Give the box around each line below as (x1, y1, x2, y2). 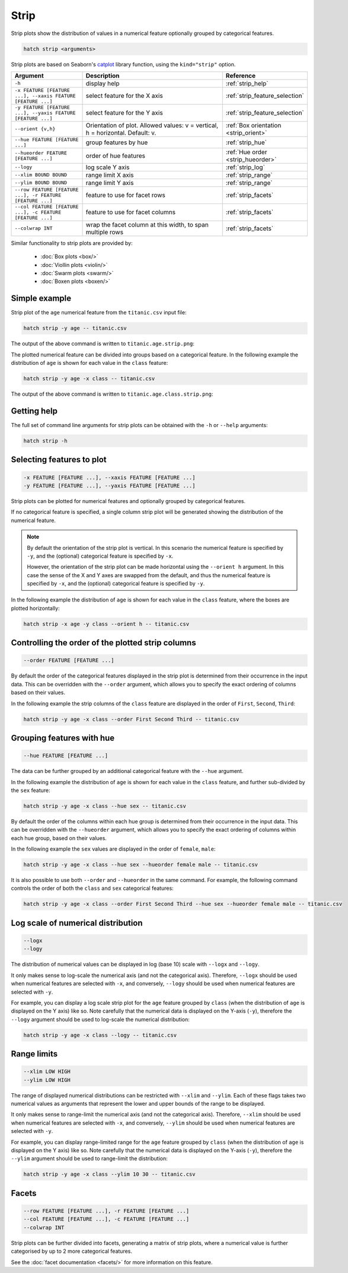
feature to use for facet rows (85, 191, 165, 199)
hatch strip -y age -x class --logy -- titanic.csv (23, 1032, 177, 1038)
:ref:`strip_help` (225, 79, 269, 87)
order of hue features (85, 151, 145, 160)
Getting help (11, 406, 58, 416)
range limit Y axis (85, 179, 134, 187)
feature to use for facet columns (85, 208, 176, 217)
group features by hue (85, 138, 148, 147)
